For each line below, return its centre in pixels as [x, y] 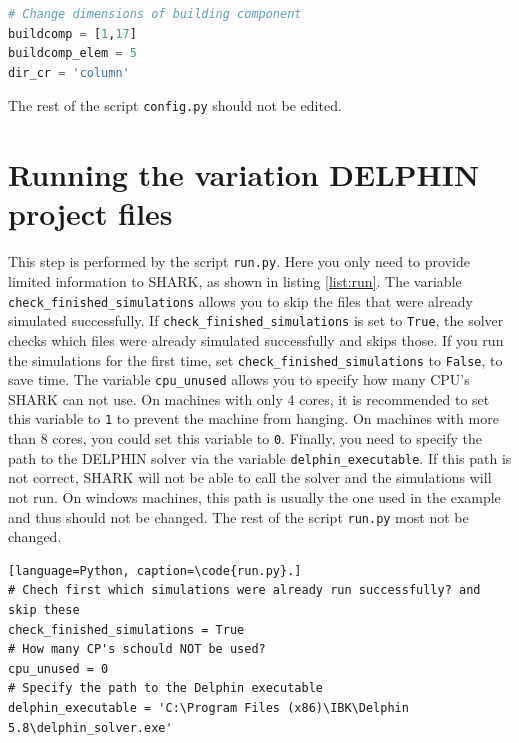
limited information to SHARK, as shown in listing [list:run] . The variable [235, 281]
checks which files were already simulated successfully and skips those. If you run [256, 339]
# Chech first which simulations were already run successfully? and [244, 590]
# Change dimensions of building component [155, 14]
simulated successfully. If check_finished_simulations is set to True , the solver [256, 320]
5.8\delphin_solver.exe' [90, 727]
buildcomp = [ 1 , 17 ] [72, 33]
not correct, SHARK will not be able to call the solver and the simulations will [250, 477]
